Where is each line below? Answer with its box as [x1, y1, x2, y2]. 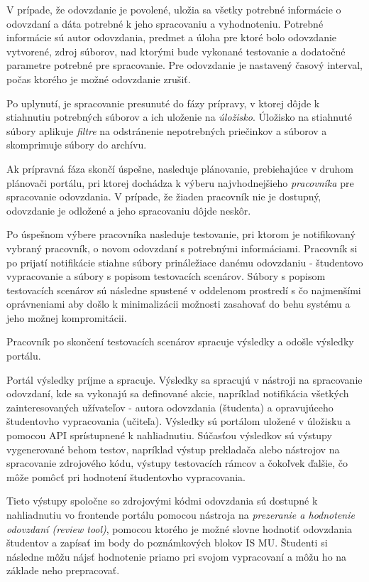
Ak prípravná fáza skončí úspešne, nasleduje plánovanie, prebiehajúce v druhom [6, 161, 353, 176]
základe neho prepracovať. [6, 563, 120, 578]
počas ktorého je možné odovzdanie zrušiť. [6, 71, 191, 86]
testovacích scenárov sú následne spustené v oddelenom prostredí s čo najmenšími [6, 282, 361, 297]
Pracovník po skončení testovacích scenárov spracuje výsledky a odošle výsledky [6, 334, 354, 349]
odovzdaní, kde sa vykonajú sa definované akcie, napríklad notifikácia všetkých [6, 386, 349, 401]
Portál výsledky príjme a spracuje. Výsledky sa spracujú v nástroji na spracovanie [6, 372, 363, 387]
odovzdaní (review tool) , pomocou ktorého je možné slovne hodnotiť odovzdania [6, 521, 353, 536]
